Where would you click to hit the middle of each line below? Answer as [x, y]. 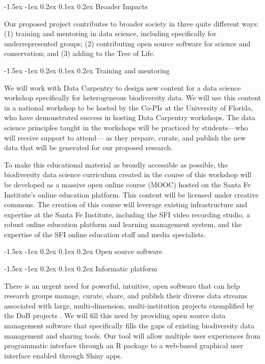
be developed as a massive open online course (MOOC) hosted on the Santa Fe [127, 184]
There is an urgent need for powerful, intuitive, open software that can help [122, 285]
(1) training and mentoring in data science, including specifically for [110, 33]
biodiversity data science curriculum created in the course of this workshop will [128, 174]
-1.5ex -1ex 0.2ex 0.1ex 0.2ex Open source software [83, 251]
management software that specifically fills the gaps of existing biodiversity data [129, 326]
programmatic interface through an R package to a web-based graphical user [124, 345]
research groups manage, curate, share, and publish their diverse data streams [126, 296]
